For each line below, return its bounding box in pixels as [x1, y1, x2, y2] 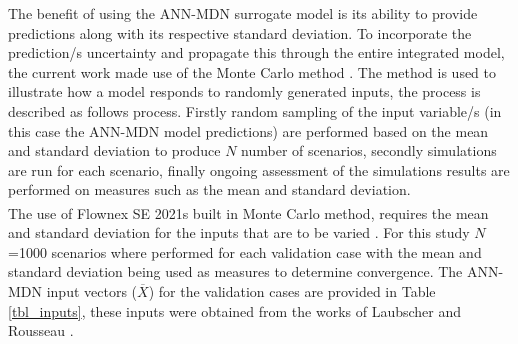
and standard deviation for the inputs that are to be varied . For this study [8, 222, 470, 243]
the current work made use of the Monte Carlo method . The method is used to [8, 61, 497, 82]
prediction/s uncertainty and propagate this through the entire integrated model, [8, 42, 505, 63]
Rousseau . [8, 320, 74, 341]
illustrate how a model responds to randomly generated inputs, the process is [8, 81, 481, 102]
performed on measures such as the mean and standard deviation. [8, 179, 411, 200]
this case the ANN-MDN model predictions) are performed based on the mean [8, 120, 489, 141]
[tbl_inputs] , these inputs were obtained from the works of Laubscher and [8, 300, 462, 321]
